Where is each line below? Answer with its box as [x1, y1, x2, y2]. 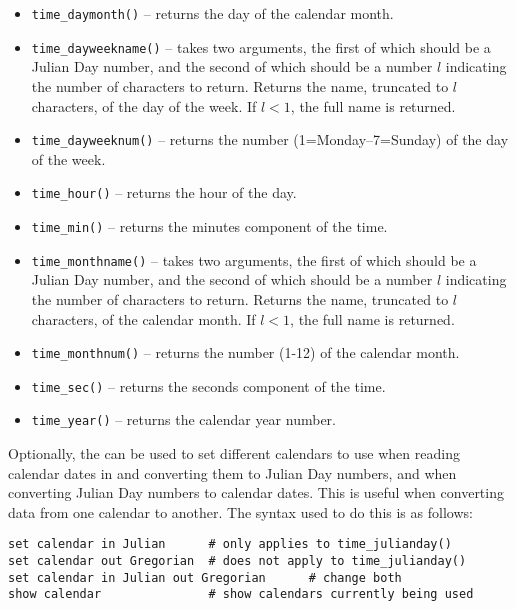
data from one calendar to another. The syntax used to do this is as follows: [8, 501, 473, 522]
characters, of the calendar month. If [31, 308, 256, 329]
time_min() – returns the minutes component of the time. [31, 216, 388, 236]
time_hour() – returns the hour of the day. [31, 182, 297, 203]
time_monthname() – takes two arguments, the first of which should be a [31, 249, 477, 270]
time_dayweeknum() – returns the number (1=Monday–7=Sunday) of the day [31, 129, 509, 150]
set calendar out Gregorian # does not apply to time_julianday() [8, 554, 467, 569]
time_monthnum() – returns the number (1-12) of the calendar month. [31, 342, 460, 363]
